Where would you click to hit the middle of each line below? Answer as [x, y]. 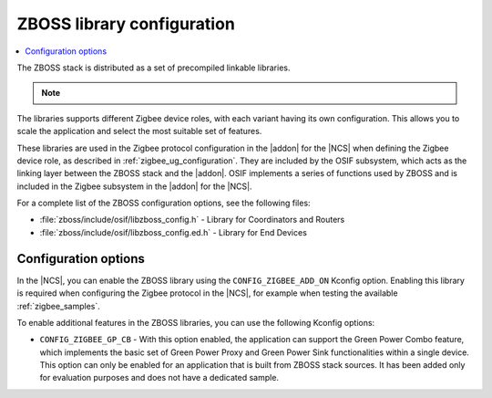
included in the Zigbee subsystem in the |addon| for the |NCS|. [134, 186]
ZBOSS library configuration [126, 24]
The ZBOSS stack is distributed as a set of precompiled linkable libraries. [154, 68]
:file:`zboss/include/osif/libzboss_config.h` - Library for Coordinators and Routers [192, 220]
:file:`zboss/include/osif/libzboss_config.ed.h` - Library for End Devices [173, 232]
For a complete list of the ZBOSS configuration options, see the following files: [164, 203]
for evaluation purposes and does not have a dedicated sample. [159, 378]
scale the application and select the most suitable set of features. [139, 131]
